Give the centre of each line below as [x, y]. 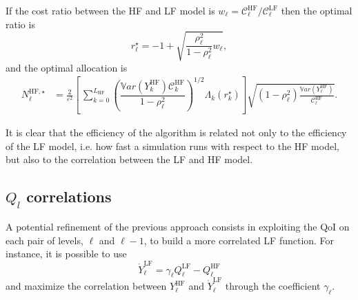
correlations [69, 196]
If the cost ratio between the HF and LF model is [110, 10]
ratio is [20, 24]
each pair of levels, [44, 240]
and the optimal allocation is [67, 67]
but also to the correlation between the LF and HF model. [129, 159]
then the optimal [317, 10]
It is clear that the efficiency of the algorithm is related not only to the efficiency [176, 132]
